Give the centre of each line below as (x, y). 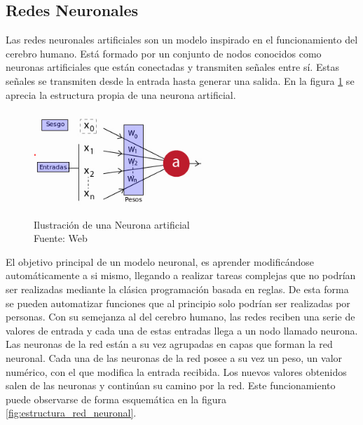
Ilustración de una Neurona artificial (112, 224)
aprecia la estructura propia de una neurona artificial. (121, 94)
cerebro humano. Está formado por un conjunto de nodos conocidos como (164, 53)
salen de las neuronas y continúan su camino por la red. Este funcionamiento (171, 385)
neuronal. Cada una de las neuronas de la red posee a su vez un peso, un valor (174, 357)
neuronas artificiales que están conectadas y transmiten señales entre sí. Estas (172, 67)
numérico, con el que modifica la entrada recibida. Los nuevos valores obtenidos (176, 371)
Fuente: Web (61, 238)
